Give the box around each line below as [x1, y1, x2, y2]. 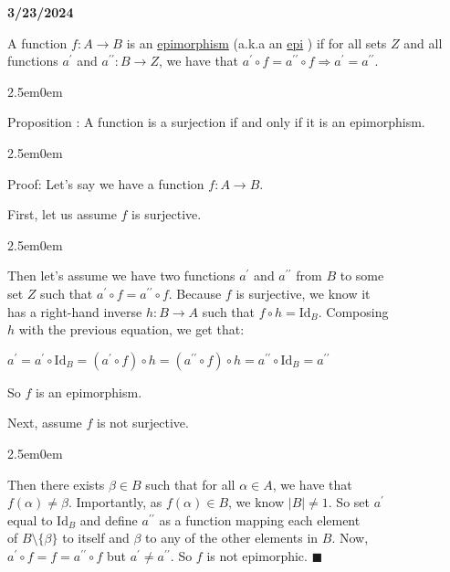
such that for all [145, 474, 235, 493]
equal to [7, 510, 53, 529]
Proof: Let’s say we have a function [7, 174, 204, 193]
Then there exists [7, 474, 105, 493]
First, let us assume [7, 205, 117, 224]
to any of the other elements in [145, 528, 319, 547]
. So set [328, 493, 370, 512]
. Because [168, 283, 222, 302]
